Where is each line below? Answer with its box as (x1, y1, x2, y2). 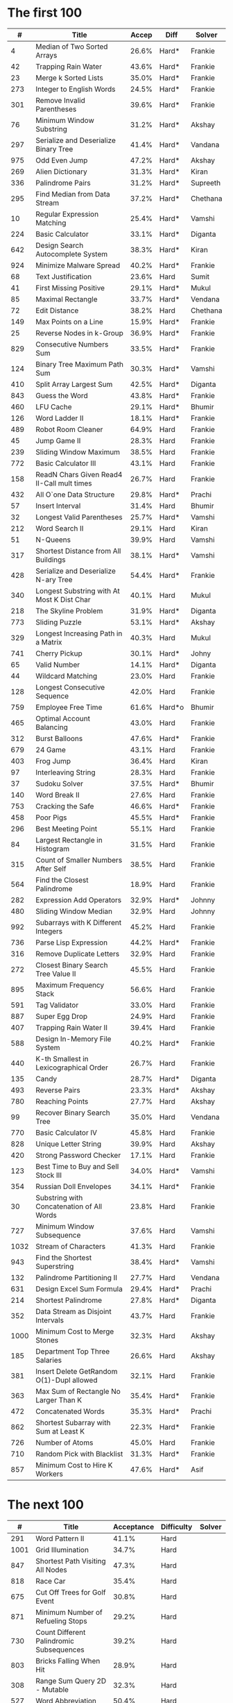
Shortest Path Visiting (35, 1556, 106, 1565)
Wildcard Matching (35, 671, 98, 681)
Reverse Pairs (35, 1085, 81, 1095)
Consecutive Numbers (35, 339, 109, 349)
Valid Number (35, 660, 80, 670)
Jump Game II (35, 435, 81, 445)
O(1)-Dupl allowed (35, 1375, 98, 1385)
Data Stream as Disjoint (35, 1306, 112, 1316)
